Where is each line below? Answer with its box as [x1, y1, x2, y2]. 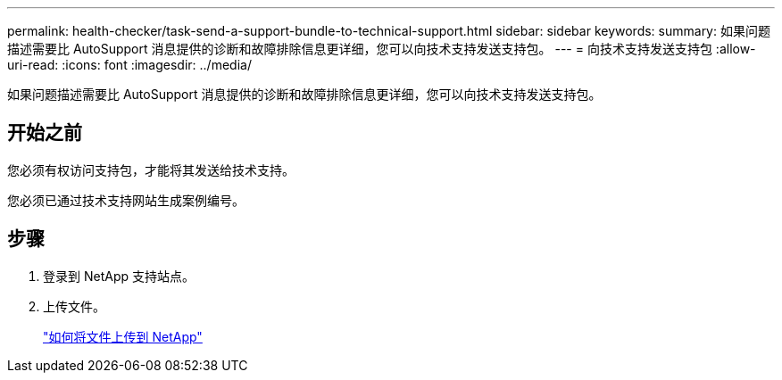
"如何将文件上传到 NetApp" [43, 328, 203, 344]
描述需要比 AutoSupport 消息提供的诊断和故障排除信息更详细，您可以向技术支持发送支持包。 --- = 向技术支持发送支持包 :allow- [7, 41, 756, 56]
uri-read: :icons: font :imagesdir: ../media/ [7, 57, 252, 72]
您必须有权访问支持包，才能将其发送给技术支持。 [7, 161, 295, 178]
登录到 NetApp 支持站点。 [43, 268, 195, 284]
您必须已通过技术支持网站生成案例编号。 [7, 192, 245, 208]
